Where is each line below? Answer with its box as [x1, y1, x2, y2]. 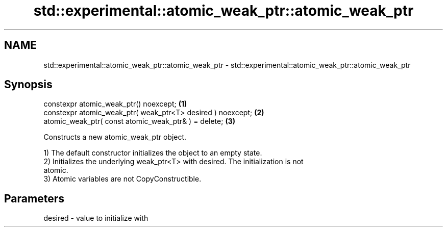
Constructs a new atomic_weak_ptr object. [43, 133, 187, 142]
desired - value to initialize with [43, 214, 148, 223]
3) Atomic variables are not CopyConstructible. [43, 174, 202, 184]
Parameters [4, 192, 64, 205]
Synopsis [4, 78, 53, 91]
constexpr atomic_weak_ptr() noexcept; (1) [43, 99, 187, 109]
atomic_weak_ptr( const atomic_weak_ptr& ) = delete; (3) [43, 117, 235, 126]
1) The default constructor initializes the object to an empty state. [43, 148, 262, 158]
